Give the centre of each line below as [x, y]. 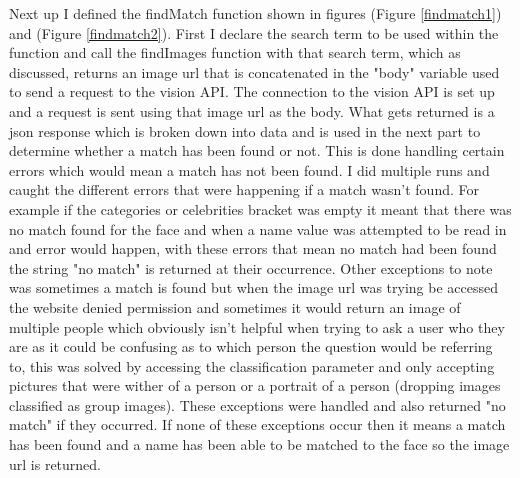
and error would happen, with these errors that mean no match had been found [253, 248]
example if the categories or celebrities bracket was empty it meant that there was [260, 208]
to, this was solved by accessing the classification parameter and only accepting [252, 365]
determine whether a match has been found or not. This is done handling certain [257, 150]
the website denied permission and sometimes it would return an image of [235, 306]
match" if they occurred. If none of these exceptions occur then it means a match [257, 424]
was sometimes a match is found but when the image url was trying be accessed [253, 287]
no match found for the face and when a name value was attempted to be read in [258, 228]
